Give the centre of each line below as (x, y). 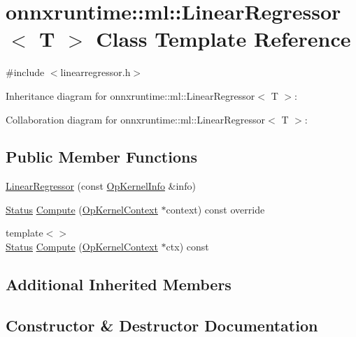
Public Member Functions (101, 157)
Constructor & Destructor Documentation (162, 325)
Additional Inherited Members (119, 284)
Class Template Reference (223, 39)
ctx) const (187, 247)
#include (25, 72)
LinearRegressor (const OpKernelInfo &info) (101, 186)
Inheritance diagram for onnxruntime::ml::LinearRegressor (130, 95)
